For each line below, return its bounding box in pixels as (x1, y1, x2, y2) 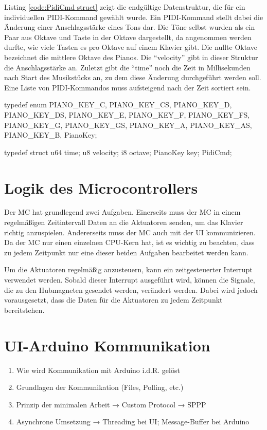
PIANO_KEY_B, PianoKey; (4, 129, 97, 140)
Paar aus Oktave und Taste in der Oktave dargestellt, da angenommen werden (4, 31, 252, 42)
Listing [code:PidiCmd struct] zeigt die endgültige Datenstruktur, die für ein (4, 2, 245, 12)
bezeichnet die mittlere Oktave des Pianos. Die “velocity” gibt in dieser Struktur (4, 51, 258, 62)
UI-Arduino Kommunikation (4, 334, 210, 356)
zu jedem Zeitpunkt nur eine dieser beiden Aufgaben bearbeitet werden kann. (4, 247, 248, 257)
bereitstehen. (4, 304, 45, 315)
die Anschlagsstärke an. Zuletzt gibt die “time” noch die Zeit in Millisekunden (4, 62, 251, 72)
